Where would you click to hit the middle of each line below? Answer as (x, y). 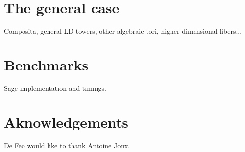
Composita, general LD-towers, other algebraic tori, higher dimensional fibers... (123, 31)
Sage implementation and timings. (55, 88)
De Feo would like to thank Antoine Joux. (67, 145)
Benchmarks (46, 64)
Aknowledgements (66, 121)
